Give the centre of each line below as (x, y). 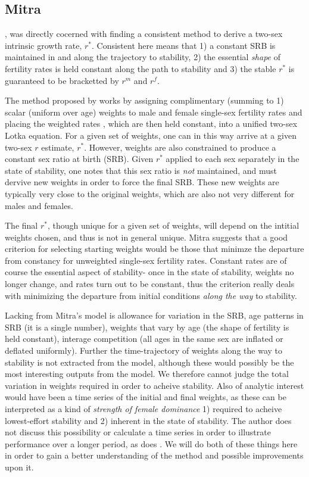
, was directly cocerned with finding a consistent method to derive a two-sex (144, 34)
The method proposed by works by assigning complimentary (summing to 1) (144, 100)
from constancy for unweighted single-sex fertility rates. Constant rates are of (146, 260)
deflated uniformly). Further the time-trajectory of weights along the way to (143, 350)
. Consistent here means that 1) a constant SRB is (184, 45)
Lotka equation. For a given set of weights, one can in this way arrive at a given (151, 135)
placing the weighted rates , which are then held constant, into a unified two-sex (151, 124)
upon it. (19, 467)
